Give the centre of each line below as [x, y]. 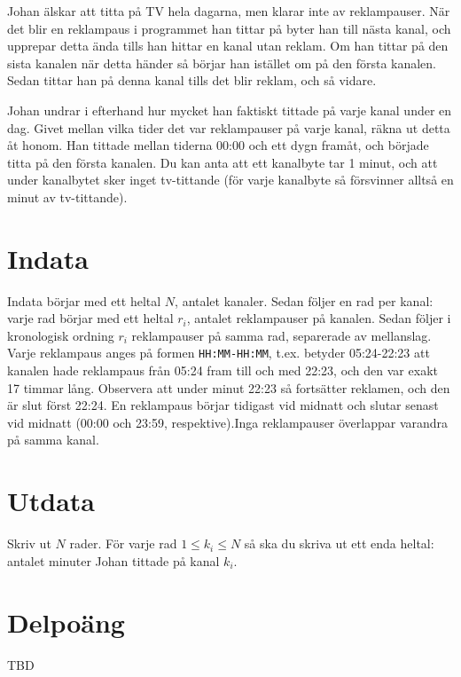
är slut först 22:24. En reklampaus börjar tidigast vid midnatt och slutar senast [223, 405]
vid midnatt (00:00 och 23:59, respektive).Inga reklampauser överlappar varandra [228, 422]
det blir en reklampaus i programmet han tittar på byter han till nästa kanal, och [229, 28]
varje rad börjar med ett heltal [90, 318]
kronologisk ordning [61, 335]
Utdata [51, 501]
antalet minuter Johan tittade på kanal [113, 560]
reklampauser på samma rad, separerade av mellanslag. [281, 335]
